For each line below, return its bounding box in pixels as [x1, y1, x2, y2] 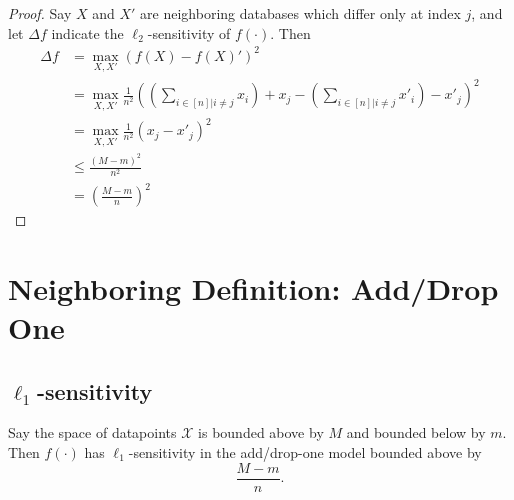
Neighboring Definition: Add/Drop [8, 267, 499, 308]
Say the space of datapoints [8, 422, 177, 443]
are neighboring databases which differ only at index [140, 3, 461, 23]
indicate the [51, 22, 124, 43]
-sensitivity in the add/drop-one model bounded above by [128, 441, 482, 462]
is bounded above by [198, 422, 324, 443]
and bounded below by [346, 422, 486, 443]
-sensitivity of [147, 22, 231, 43]
